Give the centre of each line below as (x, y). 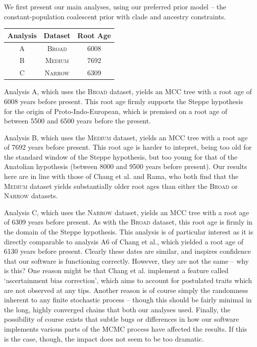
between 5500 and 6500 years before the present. (77, 121)
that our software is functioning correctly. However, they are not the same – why (127, 260)
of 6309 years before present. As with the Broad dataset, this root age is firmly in (128, 222)
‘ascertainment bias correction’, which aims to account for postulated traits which (128, 280)
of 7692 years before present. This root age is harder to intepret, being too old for (128, 147)
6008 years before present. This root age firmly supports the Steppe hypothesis (124, 101)
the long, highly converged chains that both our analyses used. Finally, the (117, 309)
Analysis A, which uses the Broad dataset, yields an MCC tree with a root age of (128, 91)
